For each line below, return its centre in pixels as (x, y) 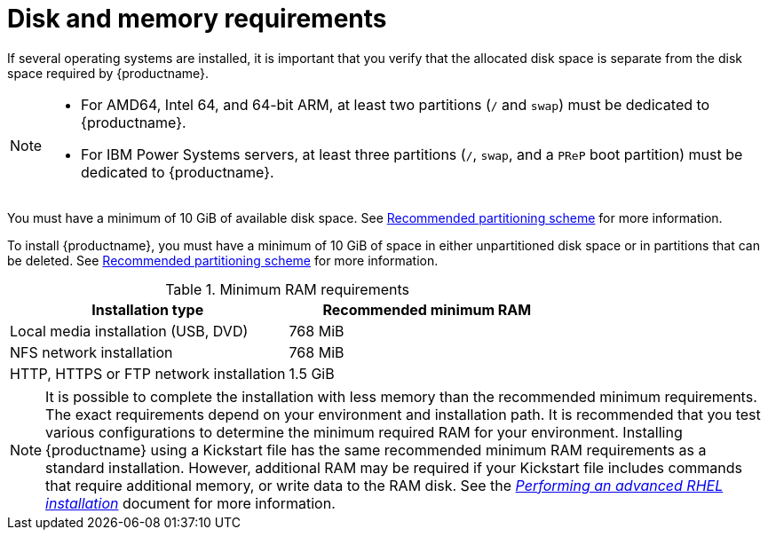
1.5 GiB (312, 373)
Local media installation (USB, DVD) (129, 331)
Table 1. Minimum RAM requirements (287, 289)
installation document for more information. (190, 503)
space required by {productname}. (108, 73)
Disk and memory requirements (197, 19)
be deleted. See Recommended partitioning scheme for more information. (223, 260)
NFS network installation (91, 352)
